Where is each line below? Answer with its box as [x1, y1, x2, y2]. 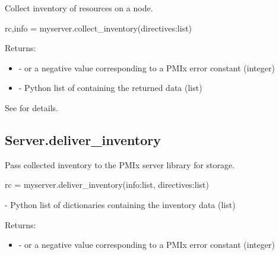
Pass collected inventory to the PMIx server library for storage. [5, 158, 235, 171]
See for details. [5, 101, 58, 114]
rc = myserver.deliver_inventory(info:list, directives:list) [5, 178, 209, 191]
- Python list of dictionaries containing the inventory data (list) [5, 198, 236, 210]
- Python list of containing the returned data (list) [18, 81, 202, 94]
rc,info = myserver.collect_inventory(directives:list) [5, 21, 192, 34]
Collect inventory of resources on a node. [5, 2, 153, 14]
